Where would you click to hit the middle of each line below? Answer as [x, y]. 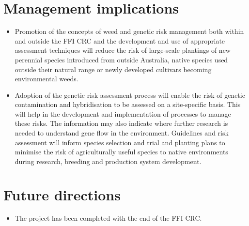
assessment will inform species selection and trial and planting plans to [120, 142]
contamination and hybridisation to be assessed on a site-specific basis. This [128, 104]
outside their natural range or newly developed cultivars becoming [113, 69]
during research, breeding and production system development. [108, 161]
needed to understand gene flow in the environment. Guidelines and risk [122, 133]
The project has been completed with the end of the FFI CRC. [108, 218]
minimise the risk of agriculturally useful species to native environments [121, 152]
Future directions [62, 194]
